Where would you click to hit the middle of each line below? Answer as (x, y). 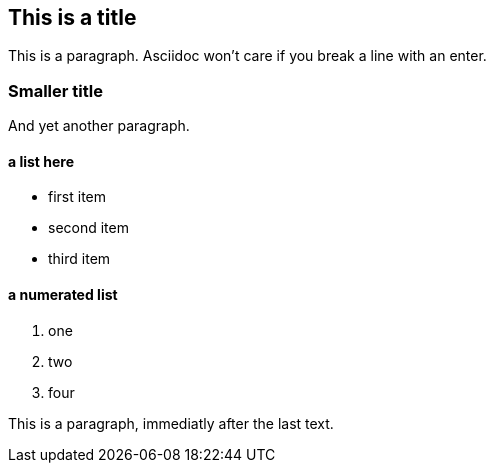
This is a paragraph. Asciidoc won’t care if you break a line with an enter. (247, 56)
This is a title (72, 17)
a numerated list (63, 294)
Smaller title (55, 90)
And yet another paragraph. (99, 126)
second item (88, 228)
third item (79, 259)
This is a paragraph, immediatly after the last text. (171, 423)
